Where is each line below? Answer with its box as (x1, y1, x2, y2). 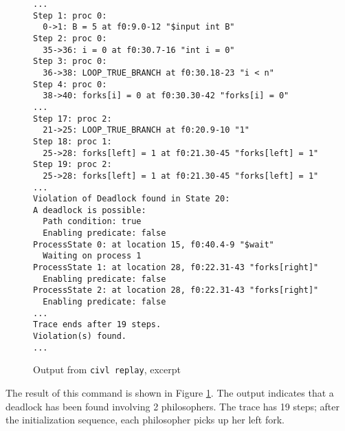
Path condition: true (43, 217, 142, 227)
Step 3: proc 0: (33, 56, 107, 67)
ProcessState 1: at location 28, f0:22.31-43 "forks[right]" (33, 263, 319, 273)
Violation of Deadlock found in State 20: (33, 194, 230, 204)
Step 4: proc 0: (33, 79, 107, 89)
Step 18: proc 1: (33, 136, 112, 146)
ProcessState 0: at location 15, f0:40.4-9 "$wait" (33, 239, 274, 250)
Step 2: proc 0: (33, 33, 107, 43)
